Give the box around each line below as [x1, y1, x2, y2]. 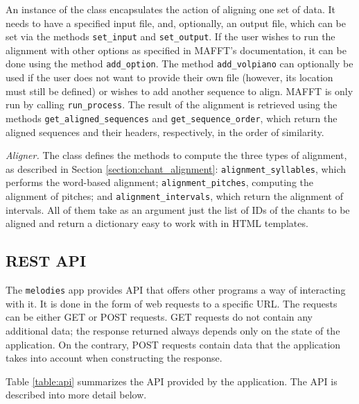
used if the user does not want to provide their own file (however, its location [6, 70, 333, 85]
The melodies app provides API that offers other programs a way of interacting [6, 283, 346, 297]
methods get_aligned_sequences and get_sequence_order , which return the [6, 110, 338, 125]
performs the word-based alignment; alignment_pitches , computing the [6, 175, 313, 190]
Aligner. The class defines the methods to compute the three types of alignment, [6, 148, 347, 162]
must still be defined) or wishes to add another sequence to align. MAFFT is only [6, 83, 353, 98]
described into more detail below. [6, 387, 147, 402]
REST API [6, 250, 87, 271]
